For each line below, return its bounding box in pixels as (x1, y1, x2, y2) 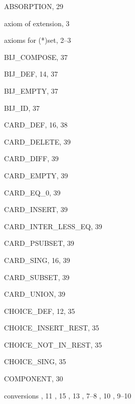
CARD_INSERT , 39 (4, 204, 68, 215)
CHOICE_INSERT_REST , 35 (4, 322, 99, 333)
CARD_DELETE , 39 (4, 136, 71, 147)
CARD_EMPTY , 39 (4, 170, 68, 180)
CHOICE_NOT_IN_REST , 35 (4, 339, 102, 350)
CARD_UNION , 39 (4, 289, 66, 299)
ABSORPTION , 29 (4, 1, 64, 11)
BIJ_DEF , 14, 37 (4, 69, 58, 79)
